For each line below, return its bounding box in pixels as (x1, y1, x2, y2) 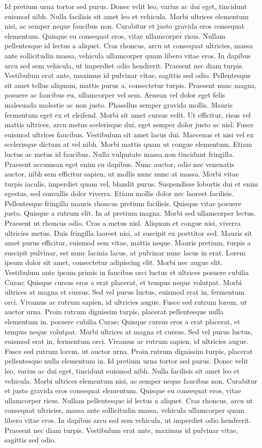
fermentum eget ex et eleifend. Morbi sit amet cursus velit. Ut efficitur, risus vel (5, 109, 251, 120)
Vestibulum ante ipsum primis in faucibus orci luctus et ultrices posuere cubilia (5, 267, 249, 278)
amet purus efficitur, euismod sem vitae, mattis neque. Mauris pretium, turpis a (5, 237, 251, 248)
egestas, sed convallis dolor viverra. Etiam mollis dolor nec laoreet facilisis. (5, 188, 234, 199)
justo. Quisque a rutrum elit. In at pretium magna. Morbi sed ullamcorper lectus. (5, 208, 256, 218)
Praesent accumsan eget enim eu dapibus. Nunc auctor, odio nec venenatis (5, 158, 234, 169)
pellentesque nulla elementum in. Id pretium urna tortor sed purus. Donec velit (5, 355, 248, 366)
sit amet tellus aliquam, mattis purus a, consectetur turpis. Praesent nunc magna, (5, 79, 257, 90)
